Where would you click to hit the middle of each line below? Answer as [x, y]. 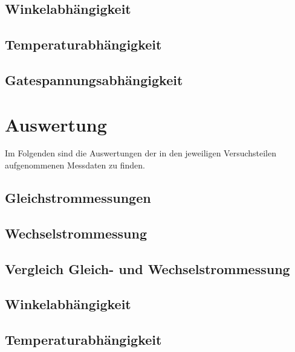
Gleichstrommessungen [78, 198]
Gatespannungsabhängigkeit [94, 79]
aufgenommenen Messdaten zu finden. [75, 165]
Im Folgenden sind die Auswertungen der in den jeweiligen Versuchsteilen [141, 153]
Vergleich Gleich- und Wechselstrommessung [147, 268]
